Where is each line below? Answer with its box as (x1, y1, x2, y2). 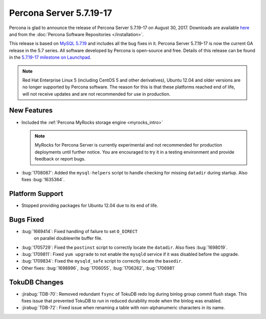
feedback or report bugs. (34, 156, 86, 162)
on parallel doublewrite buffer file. (33, 235, 103, 241)
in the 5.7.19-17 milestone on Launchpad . (9, 54, 91, 60)
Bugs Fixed (9, 215, 44, 224)
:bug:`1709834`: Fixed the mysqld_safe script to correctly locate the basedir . (21, 258, 183, 264)
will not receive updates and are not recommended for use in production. (22, 91, 171, 97)
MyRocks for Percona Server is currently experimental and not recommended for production (34, 142, 223, 148)
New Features (9, 106, 53, 115)
